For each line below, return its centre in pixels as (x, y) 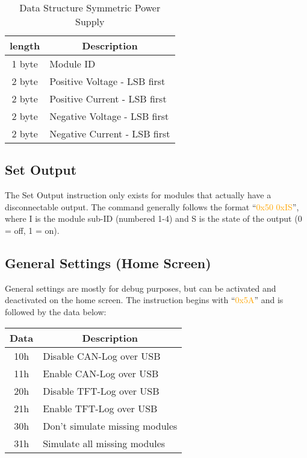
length (25, 45)
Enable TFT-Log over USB (100, 408)
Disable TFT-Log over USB (101, 391)
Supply (90, 21)
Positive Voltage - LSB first (107, 81)
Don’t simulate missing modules (110, 425)
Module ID (73, 64)
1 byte (25, 64)
